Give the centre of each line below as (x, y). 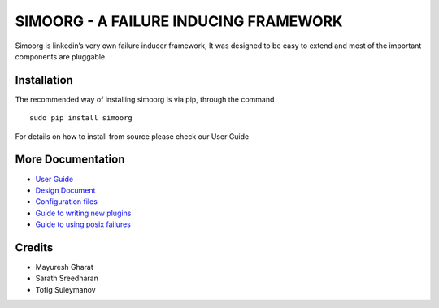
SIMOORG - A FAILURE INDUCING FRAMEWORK (179, 21)
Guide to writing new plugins (83, 213)
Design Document (65, 190)
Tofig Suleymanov (66, 289)
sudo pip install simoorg (81, 118)
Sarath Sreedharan (67, 278)
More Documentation (70, 160)
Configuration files (66, 202)
